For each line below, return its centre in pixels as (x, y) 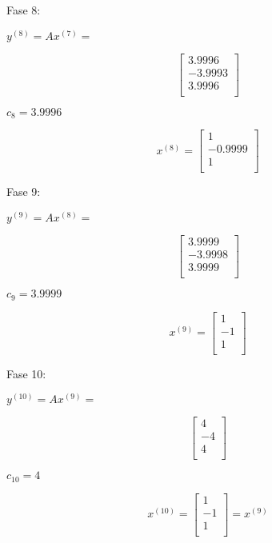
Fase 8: (24, 10)
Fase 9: (24, 192)
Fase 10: (26, 373)
